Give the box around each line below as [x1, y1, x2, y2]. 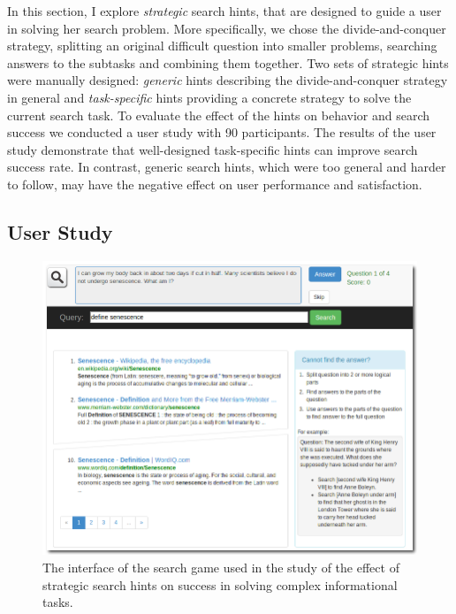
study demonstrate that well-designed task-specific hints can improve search [7, 140, 418, 158]
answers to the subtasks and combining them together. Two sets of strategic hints [7, 53, 449, 72]
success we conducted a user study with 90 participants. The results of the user [7, 123, 437, 142]
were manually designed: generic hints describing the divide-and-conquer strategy [7, 71, 448, 89]
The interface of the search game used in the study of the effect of [42, 557, 399, 576]
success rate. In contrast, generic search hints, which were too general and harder [7, 157, 446, 176]
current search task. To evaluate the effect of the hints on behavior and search [7, 105, 430, 124]
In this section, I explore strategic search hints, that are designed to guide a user [7, 2, 442, 19]
